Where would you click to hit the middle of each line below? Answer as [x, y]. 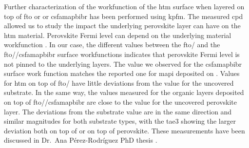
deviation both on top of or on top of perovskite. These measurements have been [124, 130]
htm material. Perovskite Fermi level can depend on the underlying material [118, 35]
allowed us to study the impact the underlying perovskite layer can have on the [122, 26]
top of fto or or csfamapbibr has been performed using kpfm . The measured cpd [124, 16]
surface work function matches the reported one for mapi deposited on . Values [122, 73]
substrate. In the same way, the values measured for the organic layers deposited [124, 92]
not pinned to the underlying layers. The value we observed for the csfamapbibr [123, 64]
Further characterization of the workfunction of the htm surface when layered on [124, 6]
